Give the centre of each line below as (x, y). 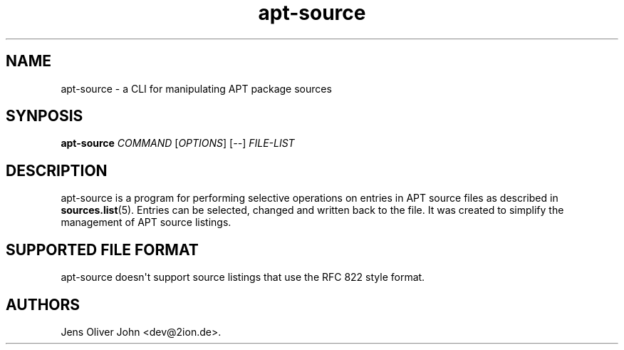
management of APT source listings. (146, 222)
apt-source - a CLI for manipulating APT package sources (196, 88)
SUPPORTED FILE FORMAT (102, 249)
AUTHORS (43, 304)
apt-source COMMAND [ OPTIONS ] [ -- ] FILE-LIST (178, 143)
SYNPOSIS (45, 116)
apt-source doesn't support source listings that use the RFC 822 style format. (243, 277)
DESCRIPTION (57, 170)
